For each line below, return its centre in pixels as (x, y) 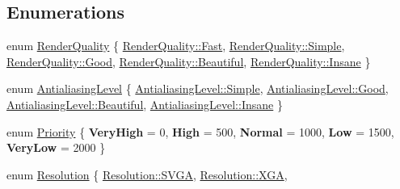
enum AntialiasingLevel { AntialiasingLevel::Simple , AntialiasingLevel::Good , (198, 88)
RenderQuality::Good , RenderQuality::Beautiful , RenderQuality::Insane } (189, 61)
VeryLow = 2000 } (56, 147)
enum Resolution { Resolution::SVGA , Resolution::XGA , (147, 174)
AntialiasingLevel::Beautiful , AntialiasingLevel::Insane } (145, 104)
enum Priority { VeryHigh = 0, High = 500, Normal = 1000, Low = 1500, (200, 131)
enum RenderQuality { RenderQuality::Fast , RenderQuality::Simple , (176, 46)
